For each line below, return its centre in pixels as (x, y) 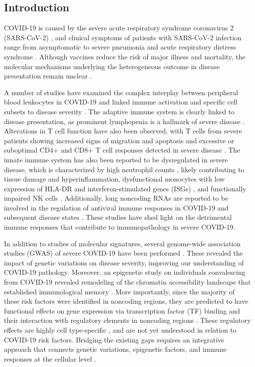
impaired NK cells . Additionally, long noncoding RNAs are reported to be (116, 198)
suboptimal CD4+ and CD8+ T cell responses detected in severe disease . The (122, 150)
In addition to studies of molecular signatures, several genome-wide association (122, 243)
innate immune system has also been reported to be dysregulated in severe (116, 159)
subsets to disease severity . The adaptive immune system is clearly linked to (119, 111)
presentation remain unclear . (48, 76)
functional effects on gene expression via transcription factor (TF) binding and (122, 310)
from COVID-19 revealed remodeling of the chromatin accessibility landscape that (127, 282)
